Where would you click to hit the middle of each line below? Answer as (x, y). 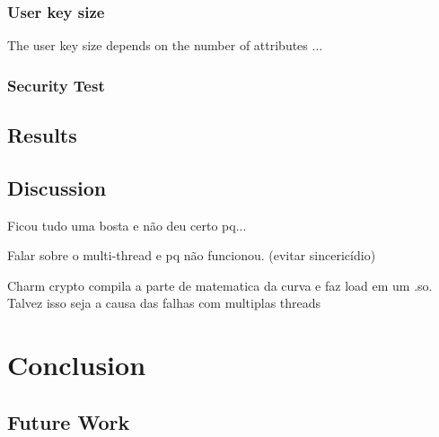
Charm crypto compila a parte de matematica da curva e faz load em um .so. (220, 285)
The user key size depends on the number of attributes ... (165, 45)
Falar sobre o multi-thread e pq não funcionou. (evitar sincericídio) (192, 255)
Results (42, 135)
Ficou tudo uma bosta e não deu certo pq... (127, 225)
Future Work (69, 421)
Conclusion (77, 365)
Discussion (57, 187)
